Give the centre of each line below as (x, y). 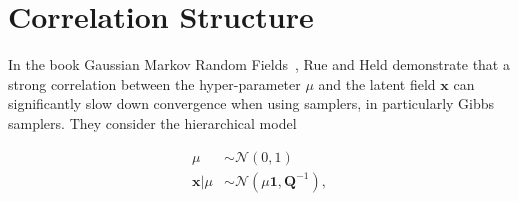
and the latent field (377, 83)
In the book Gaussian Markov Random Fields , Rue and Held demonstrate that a (259, 64)
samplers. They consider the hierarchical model (152, 122)
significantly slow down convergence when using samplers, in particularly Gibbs (251, 103)
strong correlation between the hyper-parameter (154, 83)
